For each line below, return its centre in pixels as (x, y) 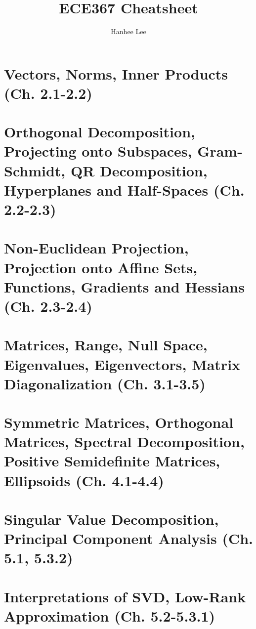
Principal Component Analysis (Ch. (129, 538)
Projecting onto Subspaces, (98, 151)
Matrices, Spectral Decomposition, (124, 441)
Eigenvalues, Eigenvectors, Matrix (122, 364)
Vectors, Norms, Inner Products (116, 73)
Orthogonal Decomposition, (100, 132)
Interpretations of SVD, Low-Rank (125, 596)
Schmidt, (35, 170)
